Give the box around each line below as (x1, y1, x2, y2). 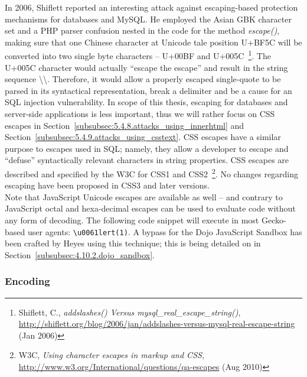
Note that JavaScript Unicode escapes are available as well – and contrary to (5, 190, 283, 203)
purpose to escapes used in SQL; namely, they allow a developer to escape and (5, 142, 289, 154)
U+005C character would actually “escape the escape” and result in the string (5, 61, 288, 73)
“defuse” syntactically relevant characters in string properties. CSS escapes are (5, 154, 289, 166)
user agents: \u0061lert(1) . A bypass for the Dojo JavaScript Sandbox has (27, 225, 302, 238)
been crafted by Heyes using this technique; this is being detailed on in (5, 237, 261, 249)
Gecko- (261, 214, 286, 226)
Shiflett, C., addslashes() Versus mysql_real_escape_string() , (18, 305, 241, 318)
